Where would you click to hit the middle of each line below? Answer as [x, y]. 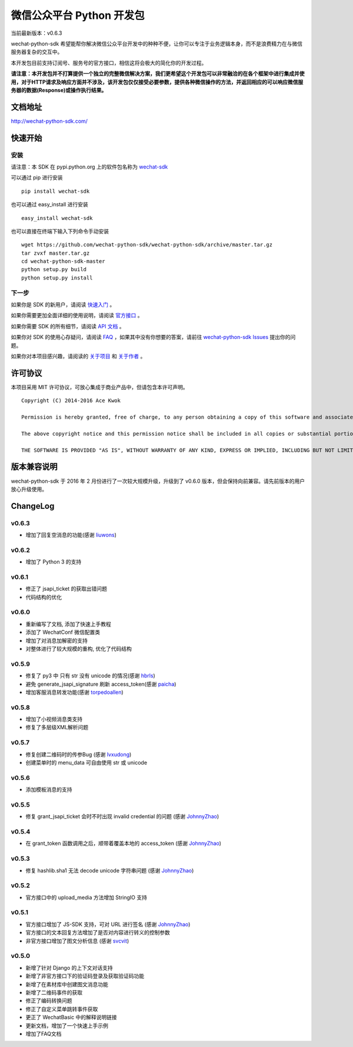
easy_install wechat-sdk [57, 218]
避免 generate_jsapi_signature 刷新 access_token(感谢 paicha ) [101, 684]
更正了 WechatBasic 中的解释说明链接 [71, 1018]
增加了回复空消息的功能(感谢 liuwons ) [71, 535]
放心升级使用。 [29, 489]
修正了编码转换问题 [49, 1001]
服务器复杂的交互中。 [37, 52]
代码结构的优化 [44, 597]
